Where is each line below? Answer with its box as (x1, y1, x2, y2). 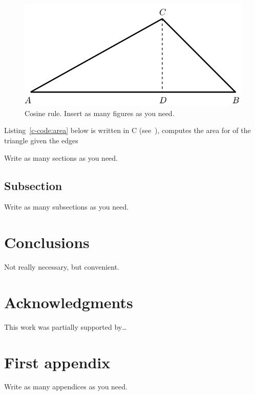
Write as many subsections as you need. (4, 201, 129, 212)
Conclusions (4, 232, 90, 253)
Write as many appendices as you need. (4, 381, 128, 392)
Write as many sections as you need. (4, 152, 118, 163)
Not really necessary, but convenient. (4, 261, 120, 272)
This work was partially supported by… (4, 321, 127, 332)
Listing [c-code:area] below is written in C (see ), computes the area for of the (4, 125, 251, 136)
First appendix (4, 351, 111, 372)
